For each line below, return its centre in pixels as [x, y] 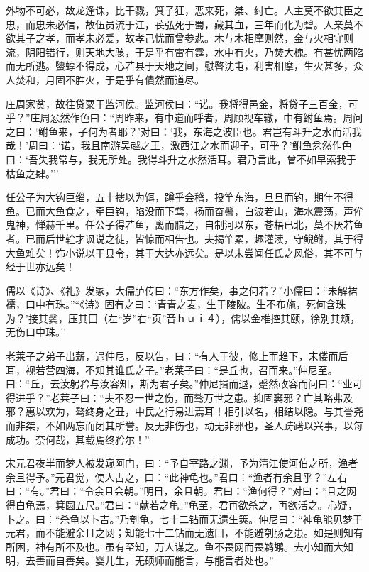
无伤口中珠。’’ [36, 332]
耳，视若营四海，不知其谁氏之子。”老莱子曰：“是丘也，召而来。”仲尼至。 [172, 369]
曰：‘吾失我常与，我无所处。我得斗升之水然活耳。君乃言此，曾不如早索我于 [181, 159]
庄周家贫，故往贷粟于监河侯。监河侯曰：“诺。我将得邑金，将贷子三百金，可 [182, 103]
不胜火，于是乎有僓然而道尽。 [134, 79]
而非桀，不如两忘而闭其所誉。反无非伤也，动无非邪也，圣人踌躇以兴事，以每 [184, 425]
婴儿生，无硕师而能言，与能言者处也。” [184, 560]
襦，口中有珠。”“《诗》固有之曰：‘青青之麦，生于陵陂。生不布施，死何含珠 [176, 304]
